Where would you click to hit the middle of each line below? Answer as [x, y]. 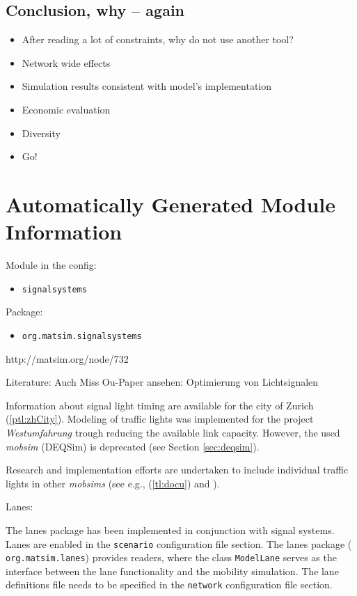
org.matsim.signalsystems [82, 336]
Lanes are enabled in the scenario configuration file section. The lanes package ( [179, 543]
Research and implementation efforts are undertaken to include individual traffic [177, 470]
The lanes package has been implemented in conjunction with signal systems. [170, 530]
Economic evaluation [66, 109]
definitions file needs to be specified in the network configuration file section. [169, 585]
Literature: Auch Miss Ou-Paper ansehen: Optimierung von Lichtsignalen [162, 382]
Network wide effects [66, 62]
